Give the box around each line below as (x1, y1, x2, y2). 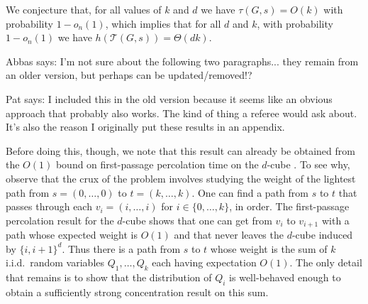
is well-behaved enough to (229, 270, 341, 285)
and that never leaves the (174, 227, 284, 242)
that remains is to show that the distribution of (6, 270, 212, 285)
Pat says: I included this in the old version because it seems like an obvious (6, 91, 333, 106)
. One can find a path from (191, 185, 308, 200)
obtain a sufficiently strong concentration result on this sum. (6, 284, 269, 299)
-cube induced (291, 227, 353, 242)
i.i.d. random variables (6, 255, 105, 270)
